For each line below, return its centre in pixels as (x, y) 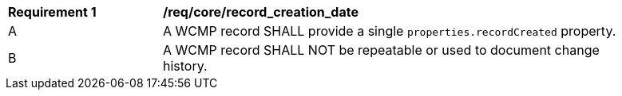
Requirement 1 (52, 12)
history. (185, 66)
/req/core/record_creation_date (261, 12)
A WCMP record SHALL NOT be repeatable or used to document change (381, 50)
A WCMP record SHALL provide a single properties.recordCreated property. (390, 31)
